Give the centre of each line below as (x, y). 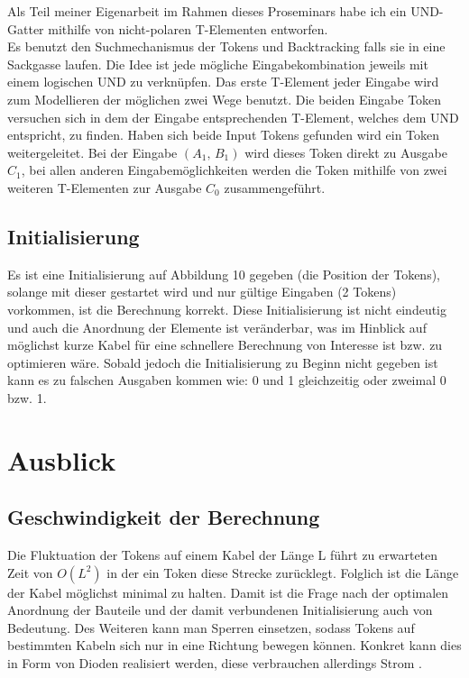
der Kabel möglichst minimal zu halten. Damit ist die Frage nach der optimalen (228, 592)
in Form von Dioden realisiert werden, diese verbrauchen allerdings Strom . (215, 663)
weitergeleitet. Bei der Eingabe (92, 152)
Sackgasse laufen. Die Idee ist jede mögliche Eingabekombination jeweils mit (218, 64)
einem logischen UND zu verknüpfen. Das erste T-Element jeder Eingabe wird (223, 82)
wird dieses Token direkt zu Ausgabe (346, 152)
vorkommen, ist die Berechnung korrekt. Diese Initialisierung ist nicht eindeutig (227, 309)
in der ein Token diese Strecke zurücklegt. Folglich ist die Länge (283, 572)
